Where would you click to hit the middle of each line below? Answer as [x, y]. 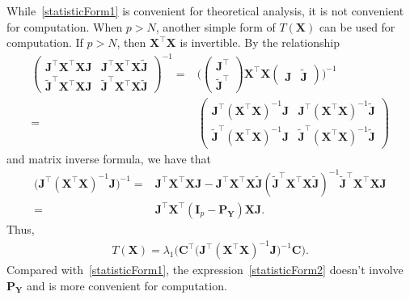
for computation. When [65, 26]
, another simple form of [216, 26]
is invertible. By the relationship [260, 42]
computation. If [45, 42]
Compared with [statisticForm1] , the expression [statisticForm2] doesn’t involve [205, 270]
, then [131, 42]
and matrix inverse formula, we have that [109, 158]
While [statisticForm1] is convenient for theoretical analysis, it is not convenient [205, 11]
